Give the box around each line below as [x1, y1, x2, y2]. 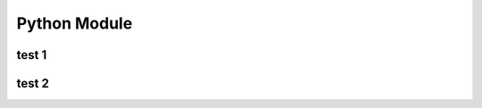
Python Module [16, 13, 133, 33]
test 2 [16, 76, 49, 91]
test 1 [16, 47, 47, 62]
